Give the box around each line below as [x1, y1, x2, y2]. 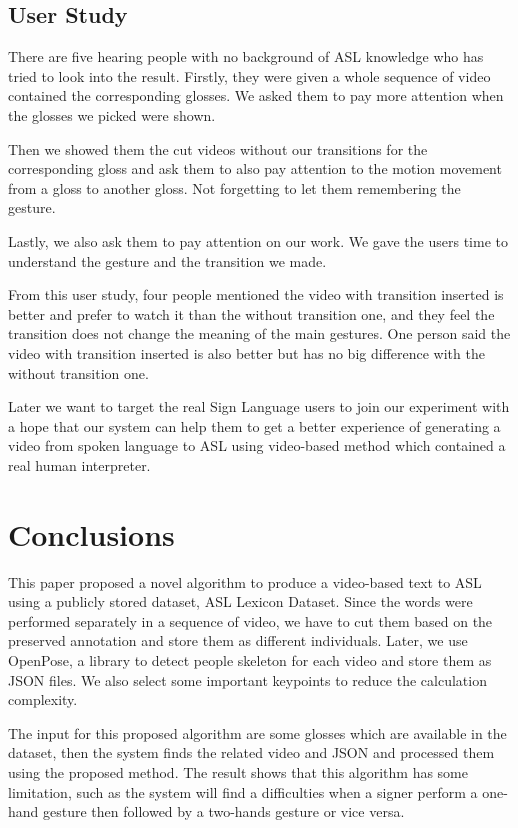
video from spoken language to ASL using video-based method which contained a [8, 435, 506, 456]
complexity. [8, 689, 78, 710]
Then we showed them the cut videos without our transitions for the [8, 138, 428, 159]
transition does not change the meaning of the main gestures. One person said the [8, 323, 511, 344]
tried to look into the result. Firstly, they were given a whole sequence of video [8, 65, 491, 86]
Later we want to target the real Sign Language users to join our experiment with [8, 396, 510, 417]
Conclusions [8, 513, 175, 554]
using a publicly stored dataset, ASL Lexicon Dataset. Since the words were [8, 591, 473, 612]
